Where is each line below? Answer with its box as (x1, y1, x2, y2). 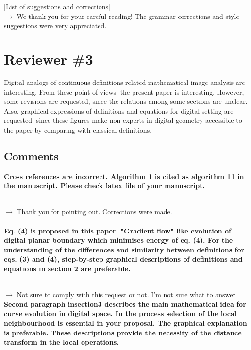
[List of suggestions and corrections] (4, 1, 110, 11)
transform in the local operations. (4, 337, 119, 347)
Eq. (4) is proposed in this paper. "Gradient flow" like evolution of (4, 225, 232, 235)
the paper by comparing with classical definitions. (4, 124, 152, 134)
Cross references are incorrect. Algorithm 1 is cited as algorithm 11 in (4, 171, 244, 181)
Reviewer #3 (4, 49, 93, 68)
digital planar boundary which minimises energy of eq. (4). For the (4, 235, 233, 245)
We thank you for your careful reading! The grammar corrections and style (17, 11, 239, 21)
